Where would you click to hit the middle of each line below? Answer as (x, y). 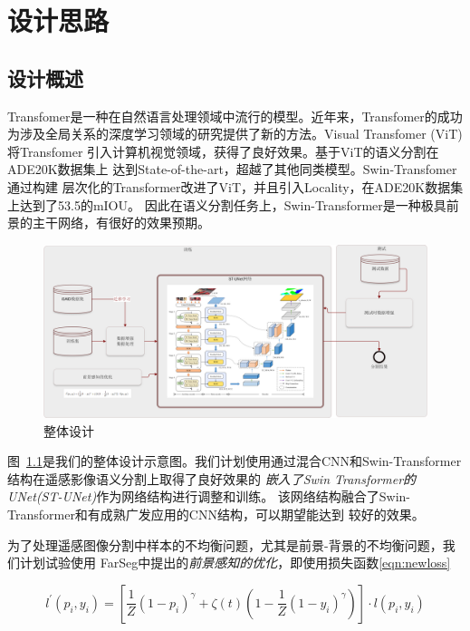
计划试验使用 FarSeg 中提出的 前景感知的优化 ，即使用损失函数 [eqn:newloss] (235, 563)
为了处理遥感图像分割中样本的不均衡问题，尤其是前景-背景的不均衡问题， (225, 544)
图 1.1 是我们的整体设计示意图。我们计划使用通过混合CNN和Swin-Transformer (235, 461)
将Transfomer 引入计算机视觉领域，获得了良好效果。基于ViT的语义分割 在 (223, 151)
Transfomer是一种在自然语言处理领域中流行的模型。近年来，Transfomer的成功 (235, 116)
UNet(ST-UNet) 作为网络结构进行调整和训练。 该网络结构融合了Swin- (209, 496)
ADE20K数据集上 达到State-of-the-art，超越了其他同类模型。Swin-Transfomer (232, 169)
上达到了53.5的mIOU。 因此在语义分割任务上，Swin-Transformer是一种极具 (227, 204)
